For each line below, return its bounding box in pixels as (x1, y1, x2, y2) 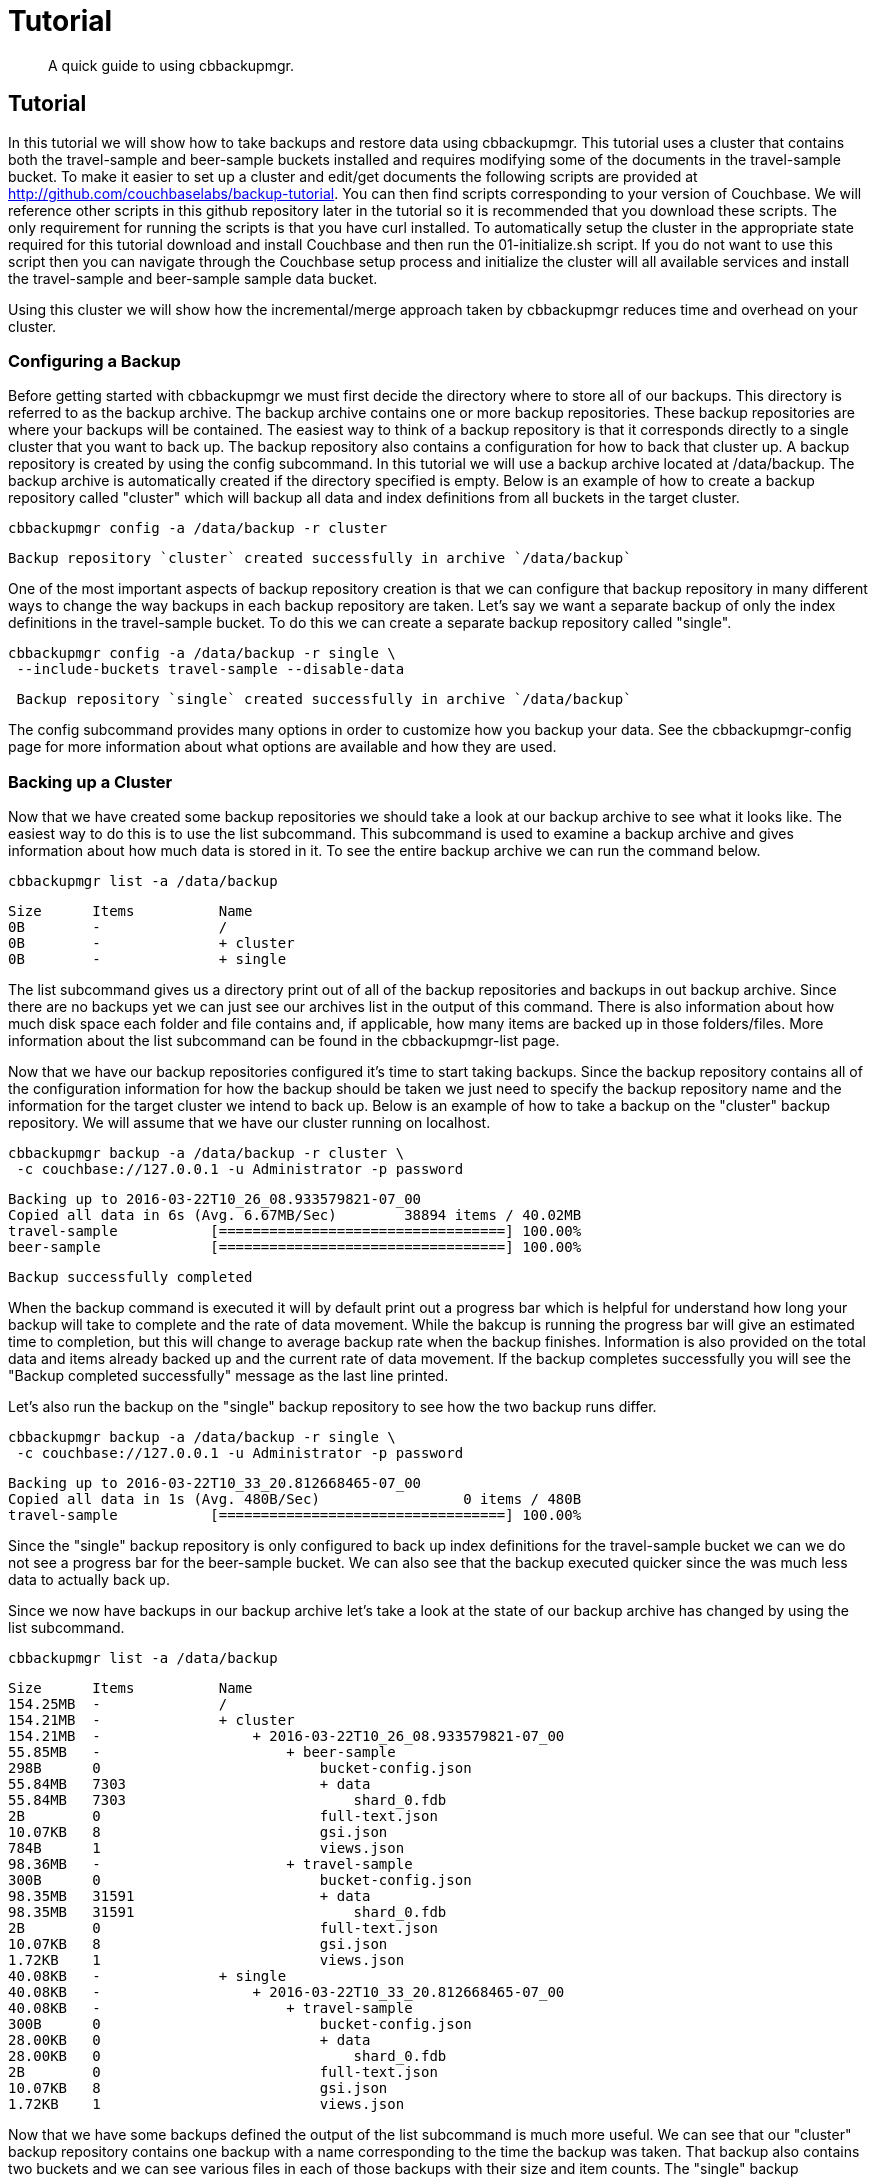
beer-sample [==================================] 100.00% (8, 1239, 582, 1256)
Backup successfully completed (8, 1269, 253, 1286)
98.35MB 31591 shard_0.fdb (8, 1904, 447, 1921)
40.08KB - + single (8, 1968, 287, 1985)
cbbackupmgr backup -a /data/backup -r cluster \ (8, 1145, 405, 1162)
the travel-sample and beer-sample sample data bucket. (8, 269, 378, 287)
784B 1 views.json (8, 1840, 405, 1857)
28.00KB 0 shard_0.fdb (8, 2048, 447, 2065)
